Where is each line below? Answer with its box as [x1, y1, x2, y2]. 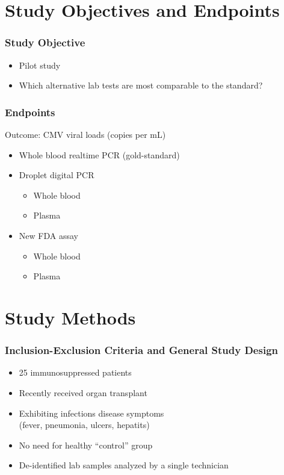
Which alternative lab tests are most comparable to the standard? [19, 79, 263, 92]
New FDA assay [19, 229, 78, 241]
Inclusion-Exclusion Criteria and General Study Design [5, 343, 278, 358]
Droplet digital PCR [19, 169, 94, 181]
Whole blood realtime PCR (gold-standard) [19, 148, 180, 161]
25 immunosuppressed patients [19, 366, 132, 379]
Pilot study [19, 58, 61, 71]
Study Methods [5, 305, 136, 329]
